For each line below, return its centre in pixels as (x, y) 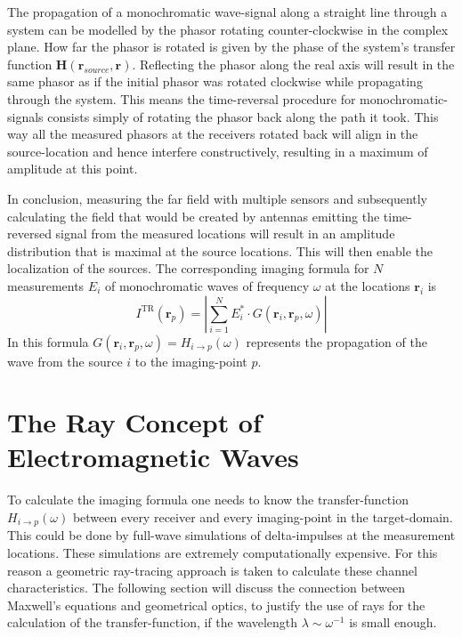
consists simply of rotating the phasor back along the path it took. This (243, 116)
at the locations (368, 285)
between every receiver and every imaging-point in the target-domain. (263, 517)
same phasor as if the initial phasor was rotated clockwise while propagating (215, 81)
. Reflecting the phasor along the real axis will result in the (293, 64)
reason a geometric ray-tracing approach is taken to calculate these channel (212, 570)
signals (25, 116)
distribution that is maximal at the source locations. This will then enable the (220, 250)
